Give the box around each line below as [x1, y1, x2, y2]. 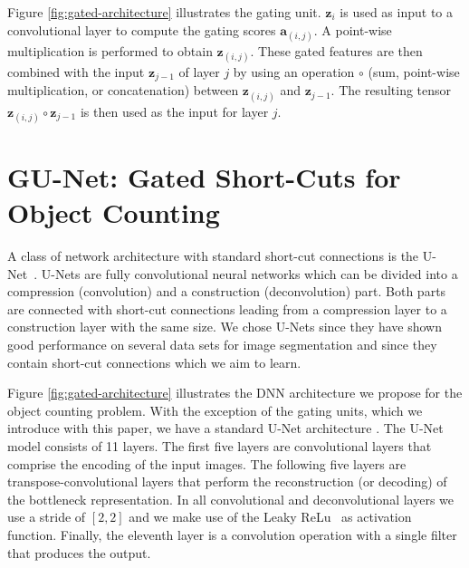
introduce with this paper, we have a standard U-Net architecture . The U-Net [7, 419, 444, 438]
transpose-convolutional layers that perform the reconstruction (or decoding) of [7, 472, 447, 491]
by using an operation [233, 62, 355, 81]
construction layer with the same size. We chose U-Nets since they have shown [7, 317, 443, 336]
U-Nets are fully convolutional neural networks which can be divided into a [41, 264, 458, 283]
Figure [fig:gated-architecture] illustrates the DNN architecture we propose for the [7, 383, 463, 402]
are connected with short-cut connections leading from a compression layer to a [7, 299, 447, 318]
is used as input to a [340, 3, 453, 21]
